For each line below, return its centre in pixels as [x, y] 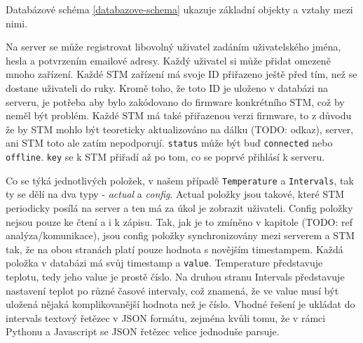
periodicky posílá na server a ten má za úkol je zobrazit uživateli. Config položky [179, 207]
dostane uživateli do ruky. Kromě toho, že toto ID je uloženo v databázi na [167, 87]
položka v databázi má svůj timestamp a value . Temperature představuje [164, 263]
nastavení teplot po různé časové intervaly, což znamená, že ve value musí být [172, 290]
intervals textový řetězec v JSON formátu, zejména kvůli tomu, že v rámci [166, 317]
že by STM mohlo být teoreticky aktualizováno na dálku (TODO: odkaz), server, [180, 129]
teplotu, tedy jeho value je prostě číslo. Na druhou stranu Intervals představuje [175, 276]
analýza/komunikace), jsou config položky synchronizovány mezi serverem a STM [180, 235]
